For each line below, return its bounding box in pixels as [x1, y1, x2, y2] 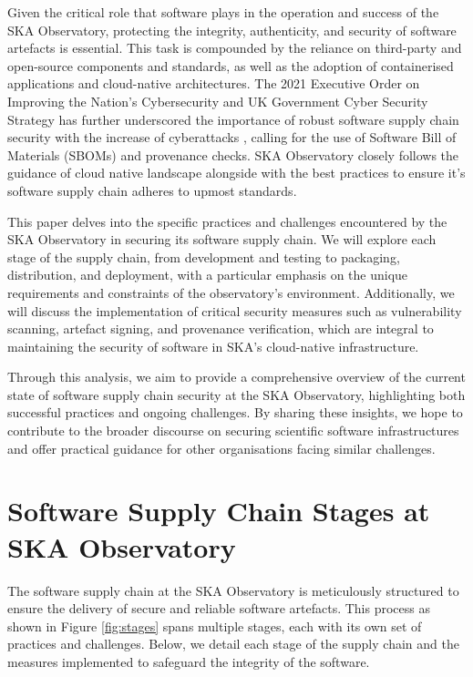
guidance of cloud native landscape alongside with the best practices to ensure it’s [7, 163, 466, 182]
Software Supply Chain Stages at [7, 492, 430, 529]
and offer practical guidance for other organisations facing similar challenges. [7, 438, 436, 457]
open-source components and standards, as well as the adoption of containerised [7, 56, 454, 75]
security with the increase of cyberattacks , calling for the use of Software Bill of [7, 128, 457, 147]
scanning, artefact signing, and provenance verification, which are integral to [7, 319, 434, 338]
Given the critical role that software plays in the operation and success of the [7, 3, 439, 21]
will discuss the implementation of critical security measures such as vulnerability [7, 301, 462, 320]
